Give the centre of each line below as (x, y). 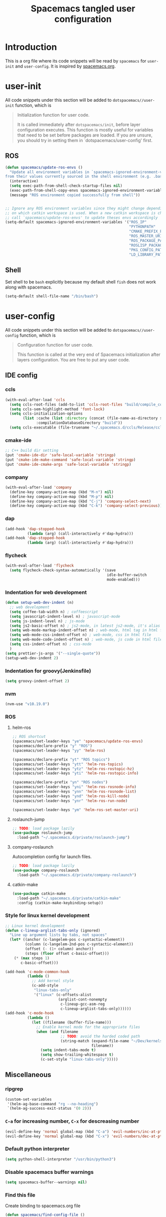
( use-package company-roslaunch (45, 870)
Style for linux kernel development (47, 916)
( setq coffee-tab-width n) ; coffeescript (54, 612)
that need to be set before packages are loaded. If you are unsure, (85, 135)
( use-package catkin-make (39, 894)
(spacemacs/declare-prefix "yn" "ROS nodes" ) (60, 783)
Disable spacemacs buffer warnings (49, 1172)
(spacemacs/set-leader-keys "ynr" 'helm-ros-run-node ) (70, 801)
